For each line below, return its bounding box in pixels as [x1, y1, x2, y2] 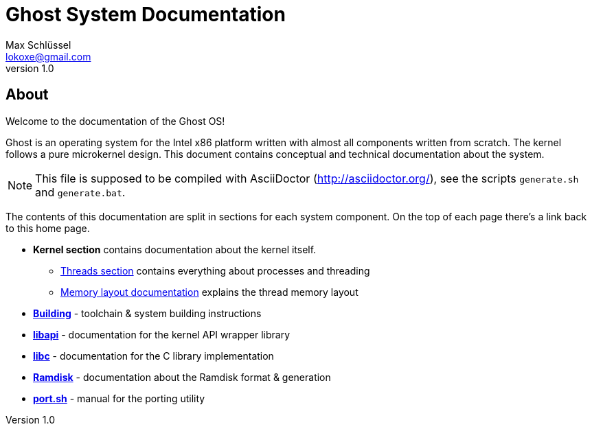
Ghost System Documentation [5, 3, 286, 26]
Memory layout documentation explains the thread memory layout [60, 286, 358, 298]
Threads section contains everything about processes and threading [60, 264, 370, 277]
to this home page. [5, 222, 90, 234]
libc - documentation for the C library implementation [33, 349, 274, 362]
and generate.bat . [35, 185, 126, 199]
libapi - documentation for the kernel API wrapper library [33, 328, 290, 340]
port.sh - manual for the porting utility [33, 392, 205, 404]
